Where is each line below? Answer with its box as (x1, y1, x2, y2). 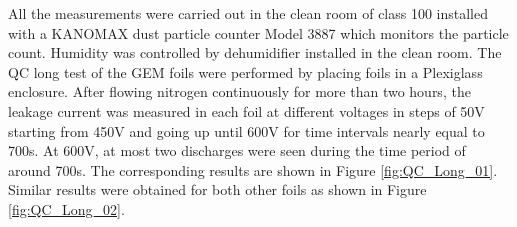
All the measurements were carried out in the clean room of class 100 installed (8, 3, 489, 23)
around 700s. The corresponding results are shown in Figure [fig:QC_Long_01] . (8, 159, 498, 180)
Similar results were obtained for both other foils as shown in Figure (8, 179, 427, 200)
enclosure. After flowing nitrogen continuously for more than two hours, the (8, 81, 471, 102)
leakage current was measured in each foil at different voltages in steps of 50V (8, 100, 485, 121)
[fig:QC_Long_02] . (8, 198, 125, 219)
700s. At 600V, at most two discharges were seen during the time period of (8, 140, 466, 161)
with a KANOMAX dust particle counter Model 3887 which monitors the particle (8, 22, 509, 43)
